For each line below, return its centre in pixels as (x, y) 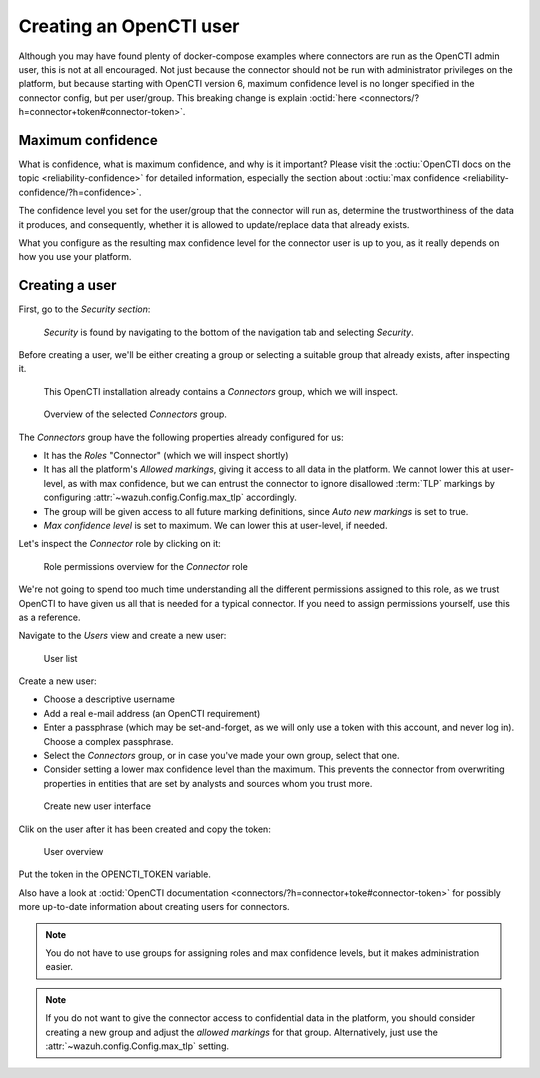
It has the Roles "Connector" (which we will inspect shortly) (166, 455)
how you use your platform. (75, 257)
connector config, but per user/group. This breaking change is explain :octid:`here (187, 97)
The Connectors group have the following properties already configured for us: (181, 437)
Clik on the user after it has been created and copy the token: (145, 829)
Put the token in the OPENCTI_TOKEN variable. (115, 874)
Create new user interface (97, 806)
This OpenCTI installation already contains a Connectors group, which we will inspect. (221, 391)
